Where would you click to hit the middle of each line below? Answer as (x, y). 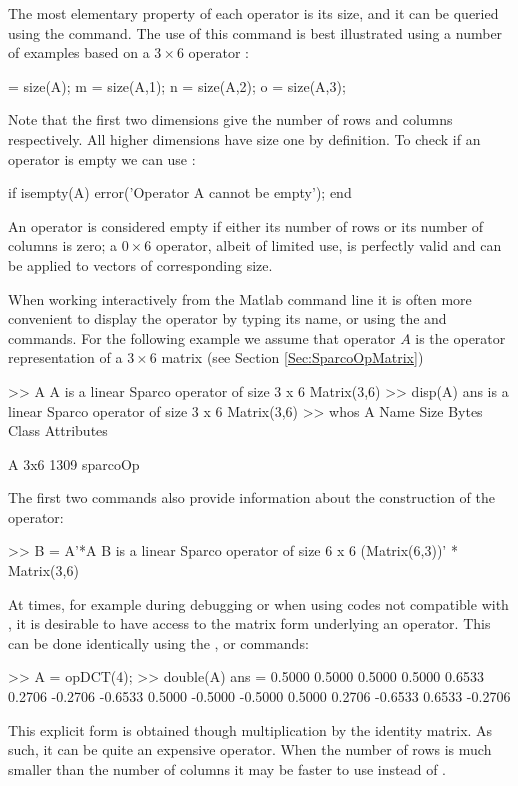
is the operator (460, 337)
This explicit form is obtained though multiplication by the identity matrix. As (250, 729)
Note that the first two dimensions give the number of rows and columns (230, 119)
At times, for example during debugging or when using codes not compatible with (258, 603)
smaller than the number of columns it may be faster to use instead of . (227, 768)
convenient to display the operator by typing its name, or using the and (227, 318)
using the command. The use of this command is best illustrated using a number (255, 32)
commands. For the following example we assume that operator (202, 337)
